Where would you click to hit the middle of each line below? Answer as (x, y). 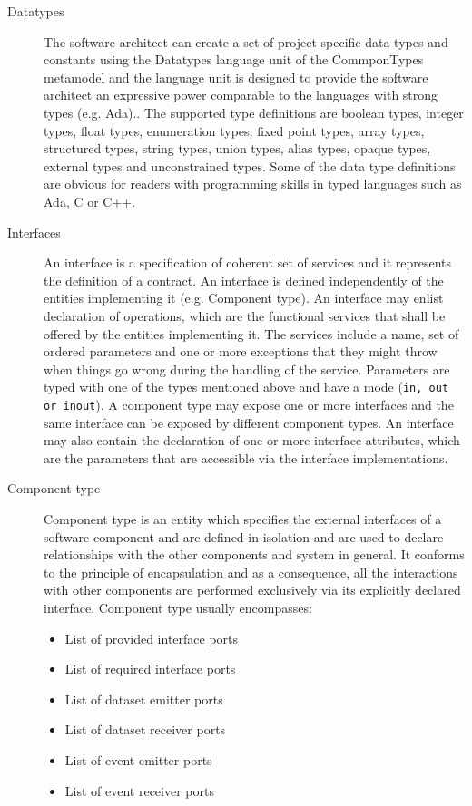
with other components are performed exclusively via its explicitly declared (252, 590)
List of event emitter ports (138, 759)
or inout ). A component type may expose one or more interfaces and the (249, 404)
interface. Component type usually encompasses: (178, 607)
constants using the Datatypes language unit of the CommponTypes (234, 59)
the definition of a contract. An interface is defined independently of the (244, 280)
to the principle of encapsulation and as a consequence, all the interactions (251, 572)
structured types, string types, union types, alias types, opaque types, (237, 148)
